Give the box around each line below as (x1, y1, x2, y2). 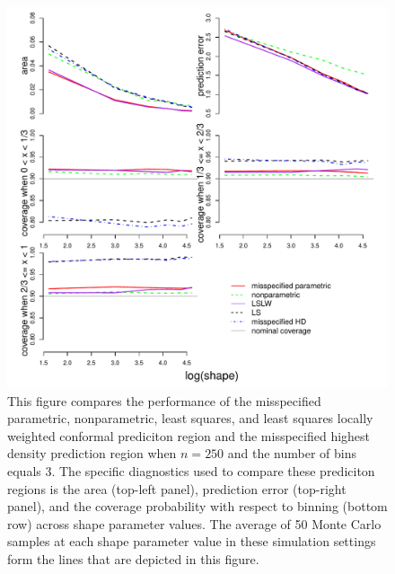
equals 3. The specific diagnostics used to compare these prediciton (7, 461, 375, 480)
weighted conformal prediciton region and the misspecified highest (7, 426, 371, 445)
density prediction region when (7, 444, 177, 463)
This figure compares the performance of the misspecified (7, 391, 321, 410)
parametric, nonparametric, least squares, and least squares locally (7, 409, 373, 428)
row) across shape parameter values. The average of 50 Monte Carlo (7, 514, 382, 533)
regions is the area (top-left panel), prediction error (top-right (7, 479, 347, 498)
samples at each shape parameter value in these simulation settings (7, 532, 376, 551)
